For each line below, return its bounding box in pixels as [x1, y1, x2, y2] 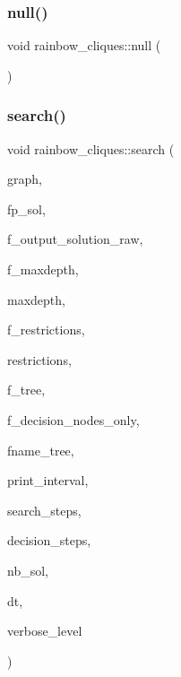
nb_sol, [7, 560, 48, 579]
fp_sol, [7, 199, 46, 218]
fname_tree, [7, 440, 74, 459]
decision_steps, [7, 531, 91, 550]
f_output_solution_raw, [7, 230, 143, 248]
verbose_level [7, 621, 82, 640]
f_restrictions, [7, 320, 85, 339]
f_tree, [7, 380, 46, 399]
